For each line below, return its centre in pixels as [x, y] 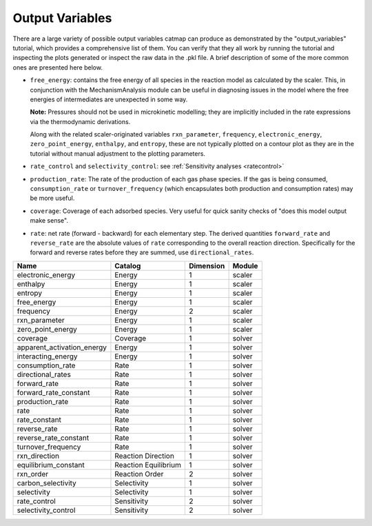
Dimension [207, 265]
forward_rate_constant [53, 392]
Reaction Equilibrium [148, 465]
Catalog [128, 265]
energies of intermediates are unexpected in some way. [109, 99]
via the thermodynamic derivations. [80, 121]
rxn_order [32, 474]
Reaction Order [139, 474]
